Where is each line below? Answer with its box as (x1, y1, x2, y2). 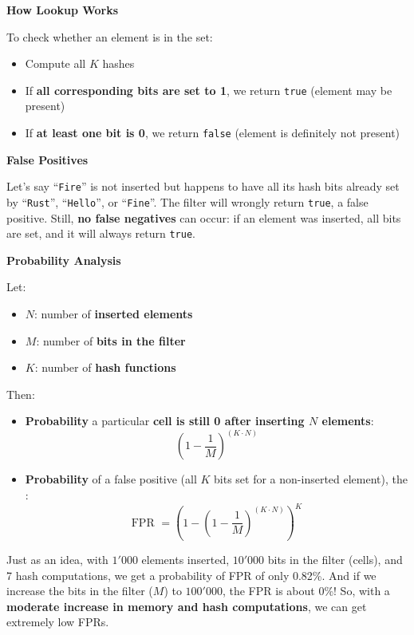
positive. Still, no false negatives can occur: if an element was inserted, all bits (6, 209, 401, 226)
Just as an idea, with (6, 551, 108, 568)
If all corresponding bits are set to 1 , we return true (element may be (25, 81, 392, 98)
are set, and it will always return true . (6, 225, 195, 242)
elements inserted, (141, 551, 230, 568)
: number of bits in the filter (36, 332, 186, 349)
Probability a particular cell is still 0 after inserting (25, 412, 305, 429)
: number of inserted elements (34, 306, 193, 322)
